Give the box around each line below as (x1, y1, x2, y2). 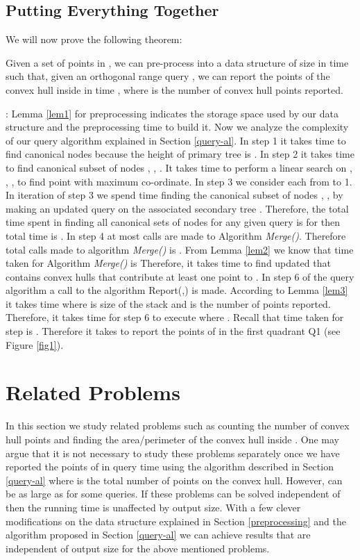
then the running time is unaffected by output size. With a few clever (6, 500, 301, 514)
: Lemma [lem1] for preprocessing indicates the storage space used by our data (6, 106, 338, 120)
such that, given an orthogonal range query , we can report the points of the (6, 69, 330, 83)
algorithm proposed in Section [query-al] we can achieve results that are (6, 527, 311, 542)
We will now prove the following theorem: (6, 32, 182, 47)
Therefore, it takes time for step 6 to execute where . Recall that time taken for (6, 310, 344, 324)
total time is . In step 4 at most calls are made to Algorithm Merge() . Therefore (6, 228, 346, 242)
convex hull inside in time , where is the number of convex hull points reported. (6, 82, 343, 97)
